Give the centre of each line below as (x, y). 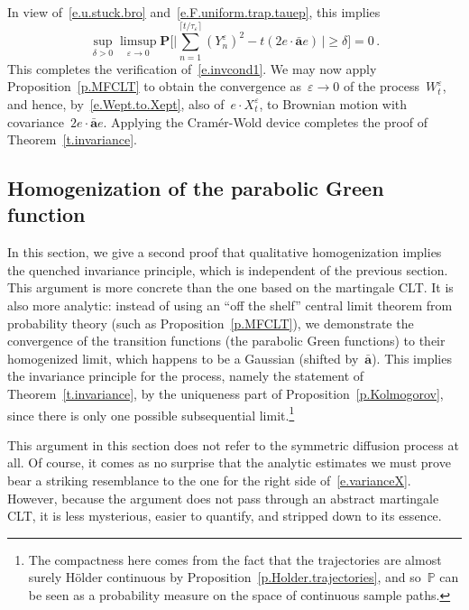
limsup (138, 42)
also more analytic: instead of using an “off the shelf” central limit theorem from (230, 305)
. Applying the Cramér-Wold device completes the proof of (266, 121)
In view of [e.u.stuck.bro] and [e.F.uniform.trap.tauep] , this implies (194, 12)
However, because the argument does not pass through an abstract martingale (223, 498)
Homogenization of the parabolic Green (196, 188)
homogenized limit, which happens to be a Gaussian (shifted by (183, 358)
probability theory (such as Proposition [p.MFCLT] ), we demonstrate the (211, 323)
